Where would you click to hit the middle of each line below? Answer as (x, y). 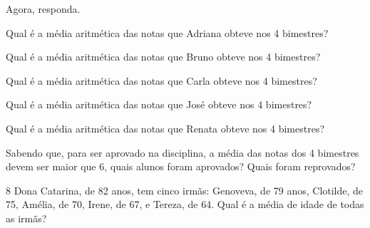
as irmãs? (26, 218)
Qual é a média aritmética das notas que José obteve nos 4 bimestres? (159, 104)
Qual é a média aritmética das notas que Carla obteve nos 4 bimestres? (161, 80)
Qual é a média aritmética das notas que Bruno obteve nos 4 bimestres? (163, 57)
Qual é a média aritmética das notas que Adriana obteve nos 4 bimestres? (167, 32)
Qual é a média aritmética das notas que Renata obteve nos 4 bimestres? (165, 128)
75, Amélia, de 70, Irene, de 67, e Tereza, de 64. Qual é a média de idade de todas (185, 204)
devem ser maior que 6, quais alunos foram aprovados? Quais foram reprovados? (181, 166)
